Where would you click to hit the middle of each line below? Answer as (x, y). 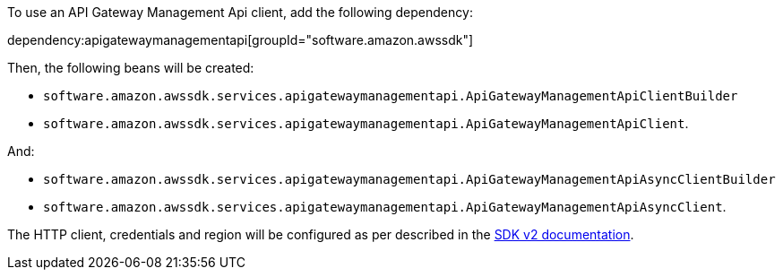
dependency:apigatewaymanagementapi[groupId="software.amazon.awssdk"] (241, 40)
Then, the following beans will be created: (131, 68)
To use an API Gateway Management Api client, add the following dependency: (240, 12)
